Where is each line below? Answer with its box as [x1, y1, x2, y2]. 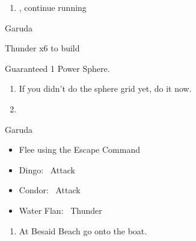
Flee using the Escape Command [19, 143, 140, 156]
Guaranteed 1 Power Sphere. [5, 62, 110, 74]
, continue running [19, 1, 87, 13]
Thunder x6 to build [5, 42, 80, 54]
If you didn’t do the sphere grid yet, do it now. [19, 82, 192, 95]
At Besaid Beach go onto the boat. [19, 224, 147, 237]
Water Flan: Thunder [19, 204, 102, 216]
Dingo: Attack [19, 163, 75, 176]
